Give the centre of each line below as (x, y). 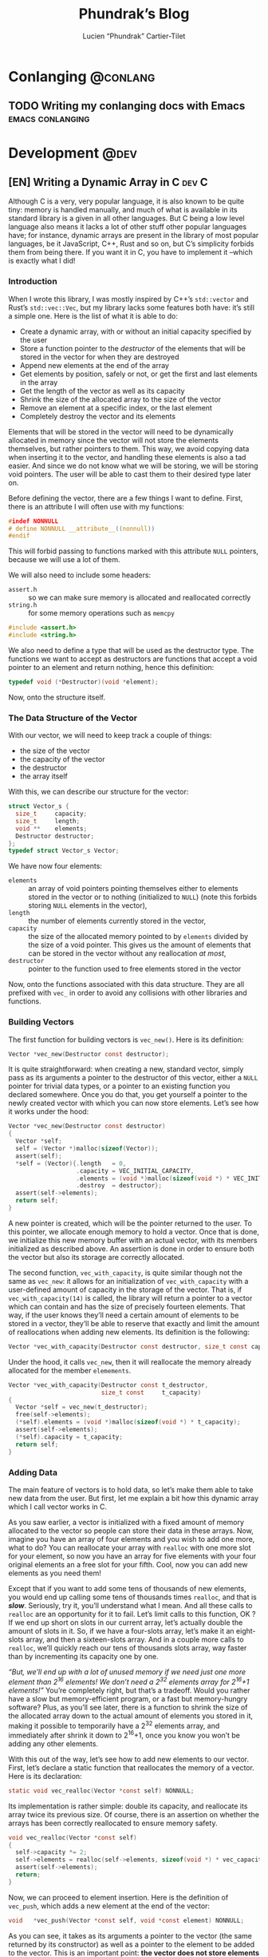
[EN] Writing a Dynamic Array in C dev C (108, 182)
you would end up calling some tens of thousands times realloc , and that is (132, 1597)
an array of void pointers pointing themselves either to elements (133, 889)
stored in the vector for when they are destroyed (99, 357)
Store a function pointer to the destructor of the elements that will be (132, 348)
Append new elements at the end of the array (95, 365)
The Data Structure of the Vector (73, 718)
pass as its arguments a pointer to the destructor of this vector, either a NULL (133, 1078)
